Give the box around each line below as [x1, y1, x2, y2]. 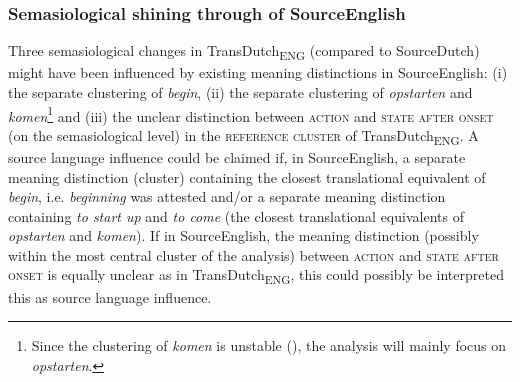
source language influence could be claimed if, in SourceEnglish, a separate [8, 146, 466, 167]
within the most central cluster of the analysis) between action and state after [8, 244, 499, 265]
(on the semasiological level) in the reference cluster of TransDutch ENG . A [8, 124, 479, 148]
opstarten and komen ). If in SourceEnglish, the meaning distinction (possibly [8, 225, 479, 246]
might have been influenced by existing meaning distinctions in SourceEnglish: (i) [8, 62, 508, 83]
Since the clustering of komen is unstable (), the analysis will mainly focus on [31, 335, 507, 356]
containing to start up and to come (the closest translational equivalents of [8, 205, 464, 226]
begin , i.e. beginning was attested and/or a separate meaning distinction [8, 186, 446, 207]
